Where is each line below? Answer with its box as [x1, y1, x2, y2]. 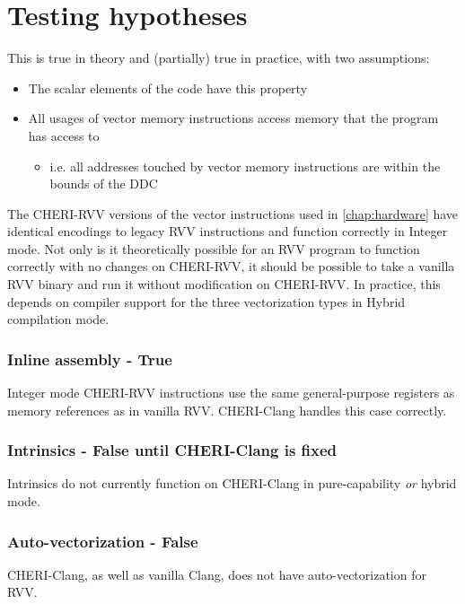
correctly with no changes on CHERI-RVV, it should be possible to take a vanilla [7, 257, 455, 276]
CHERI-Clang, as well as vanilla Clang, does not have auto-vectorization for [7, 565, 426, 583]
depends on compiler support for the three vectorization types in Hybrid [7, 292, 406, 311]
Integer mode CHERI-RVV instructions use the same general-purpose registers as [7, 383, 455, 402]
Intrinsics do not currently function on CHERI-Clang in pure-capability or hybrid [7, 474, 457, 493]
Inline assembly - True [7, 347, 172, 370]
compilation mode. [7, 310, 110, 328]
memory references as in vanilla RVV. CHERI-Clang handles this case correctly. [7, 400, 447, 419]
